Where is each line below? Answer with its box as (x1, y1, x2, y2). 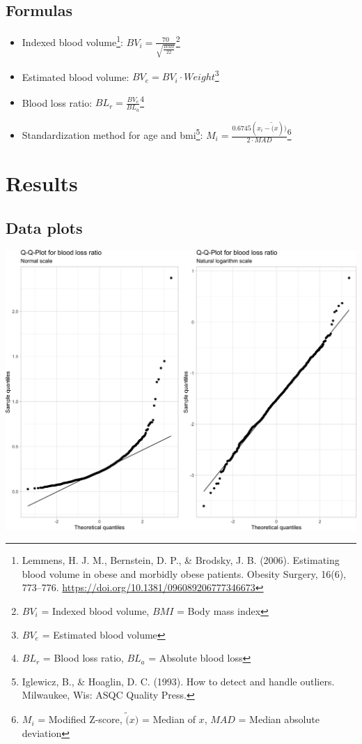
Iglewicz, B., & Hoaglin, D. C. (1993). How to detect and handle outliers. (22, 674, 335, 688)
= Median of (141, 712, 196, 727)
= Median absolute (238, 712, 320, 727)
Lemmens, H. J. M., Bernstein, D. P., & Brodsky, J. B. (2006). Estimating (22, 553, 340, 567)
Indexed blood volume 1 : (22, 33, 123, 49)
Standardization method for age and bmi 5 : (22, 126, 203, 142)
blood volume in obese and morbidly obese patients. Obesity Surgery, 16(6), (22, 566, 346, 581)
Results (6, 169, 78, 198)
